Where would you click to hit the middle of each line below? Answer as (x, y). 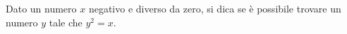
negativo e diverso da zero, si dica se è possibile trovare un (215, 8)
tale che (66, 22)
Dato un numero (41, 8)
